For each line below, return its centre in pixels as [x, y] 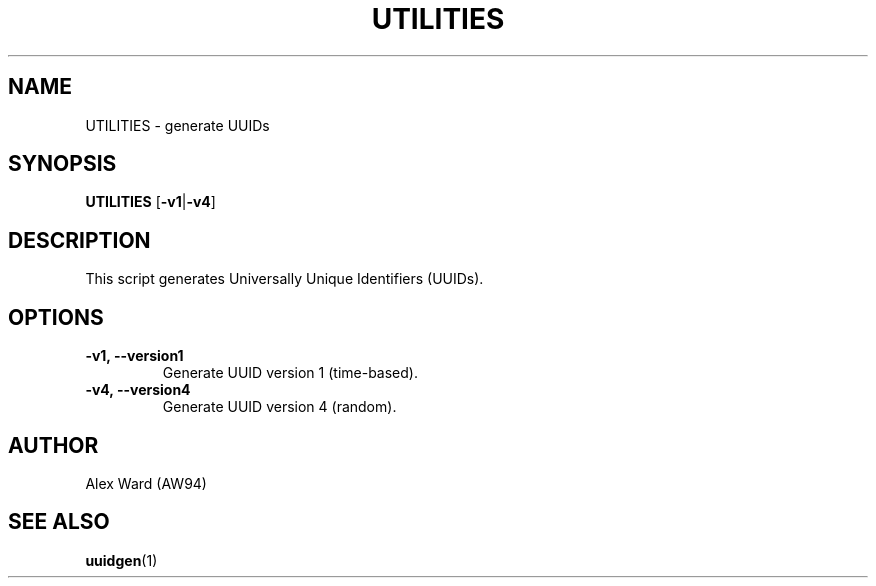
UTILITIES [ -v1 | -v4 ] [150, 202]
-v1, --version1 [134, 356]
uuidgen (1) [121, 560]
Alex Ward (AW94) [146, 483]
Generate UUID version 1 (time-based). [290, 373]
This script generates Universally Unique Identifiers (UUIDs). [284, 279]
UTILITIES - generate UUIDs [177, 125]
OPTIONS [56, 317]
